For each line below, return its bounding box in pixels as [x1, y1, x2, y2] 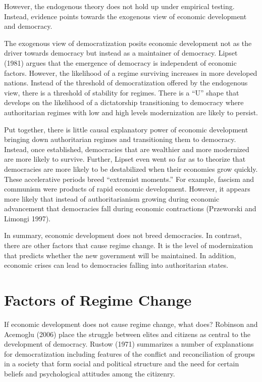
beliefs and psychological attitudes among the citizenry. [4, 368, 175, 378]
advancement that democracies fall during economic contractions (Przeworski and [4, 203, 256, 214]
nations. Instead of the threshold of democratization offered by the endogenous [4, 77, 248, 88]
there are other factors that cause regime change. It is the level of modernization [4, 240, 253, 251]
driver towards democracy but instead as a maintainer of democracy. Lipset [4, 47, 238, 58]
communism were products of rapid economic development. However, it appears [4, 183, 250, 194]
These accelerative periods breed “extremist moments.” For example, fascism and [4, 173, 254, 184]
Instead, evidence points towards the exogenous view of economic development [4, 11, 247, 21]
